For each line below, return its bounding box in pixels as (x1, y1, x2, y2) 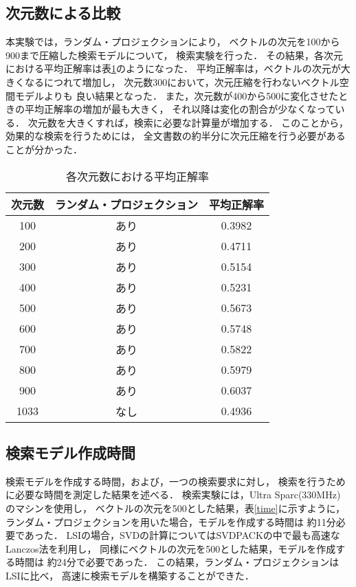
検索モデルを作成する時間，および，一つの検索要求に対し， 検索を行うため (5, 474, 346, 488)
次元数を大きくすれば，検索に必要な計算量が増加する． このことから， (27, 115, 348, 129)
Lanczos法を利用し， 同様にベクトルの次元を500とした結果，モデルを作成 (5, 541, 336, 555)
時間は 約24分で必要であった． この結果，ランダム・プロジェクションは (14, 555, 340, 569)
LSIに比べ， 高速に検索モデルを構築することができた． (5, 568, 254, 582)
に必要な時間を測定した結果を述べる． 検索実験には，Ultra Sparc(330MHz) (5, 487, 341, 502)
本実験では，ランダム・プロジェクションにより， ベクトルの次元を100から (5, 34, 340, 49)
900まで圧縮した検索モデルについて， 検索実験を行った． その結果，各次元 (5, 47, 343, 62)
